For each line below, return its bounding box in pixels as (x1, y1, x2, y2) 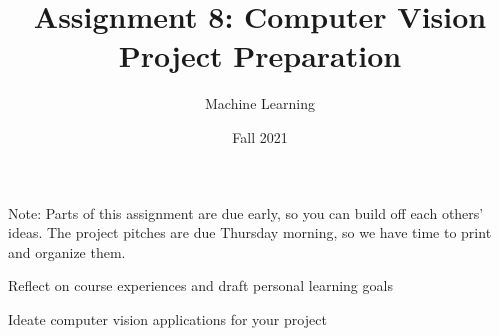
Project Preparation (118, 35, 402, 76)
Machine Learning (205, 93, 315, 114)
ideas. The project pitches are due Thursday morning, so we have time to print (8, 222, 492, 243)
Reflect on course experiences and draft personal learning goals (8, 275, 393, 296)
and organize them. (8, 241, 126, 262)
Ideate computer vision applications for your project (8, 308, 327, 329)
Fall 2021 (232, 126, 288, 147)
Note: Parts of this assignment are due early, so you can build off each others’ (8, 202, 484, 223)
